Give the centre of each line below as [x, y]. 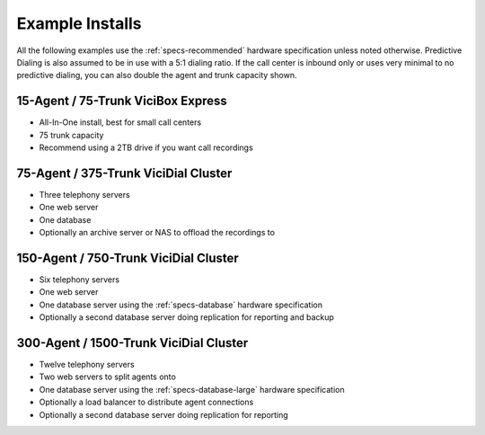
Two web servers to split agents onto [108, 377]
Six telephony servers [79, 280]
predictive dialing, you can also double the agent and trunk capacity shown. [157, 75]
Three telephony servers [84, 194]
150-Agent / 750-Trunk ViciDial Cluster [128, 257]
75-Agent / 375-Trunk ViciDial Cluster [124, 173]
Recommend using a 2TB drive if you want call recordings [146, 147]
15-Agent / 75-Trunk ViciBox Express [122, 101]
